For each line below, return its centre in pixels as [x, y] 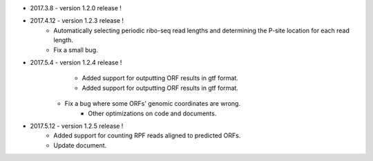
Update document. [80, 145]
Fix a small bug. [76, 50]
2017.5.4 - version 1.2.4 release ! [76, 62]
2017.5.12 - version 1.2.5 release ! [77, 126]
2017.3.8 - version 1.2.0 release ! [76, 8]
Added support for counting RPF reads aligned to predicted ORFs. [147, 135]
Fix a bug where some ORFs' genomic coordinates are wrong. [153, 104]
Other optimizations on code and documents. [152, 113]
